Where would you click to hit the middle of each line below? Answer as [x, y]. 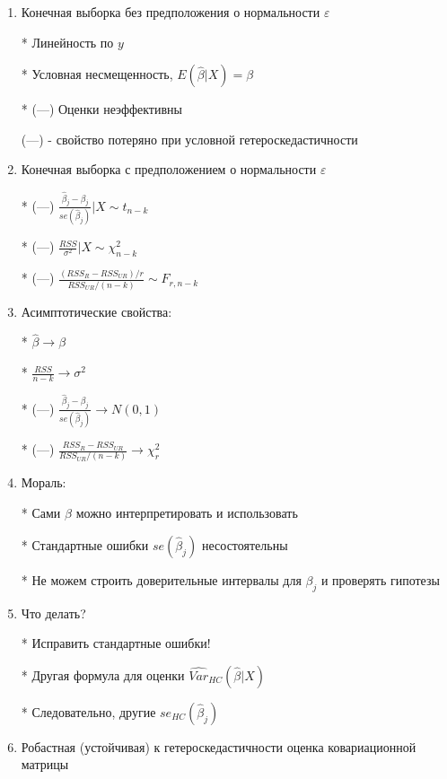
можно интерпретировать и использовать [187, 513]
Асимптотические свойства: [96, 311]
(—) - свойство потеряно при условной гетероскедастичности [189, 139]
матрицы [45, 764]
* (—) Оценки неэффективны [101, 109]
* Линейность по [67, 42]
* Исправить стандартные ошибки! [116, 643]
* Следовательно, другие [88, 711]
